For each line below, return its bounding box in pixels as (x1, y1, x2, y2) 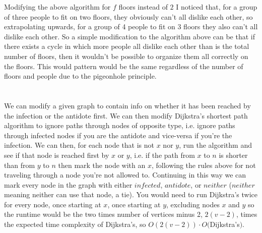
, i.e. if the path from (129, 149, 195, 160)
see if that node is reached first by (4, 149, 109, 160)
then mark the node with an (58, 159, 146, 170)
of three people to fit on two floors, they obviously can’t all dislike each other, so (4, 11, 253, 22)
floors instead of (118, 2, 168, 12)
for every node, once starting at (4, 199, 101, 209)
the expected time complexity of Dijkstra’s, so (4, 219, 146, 229)
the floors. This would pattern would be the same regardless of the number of (4, 61, 243, 71)
